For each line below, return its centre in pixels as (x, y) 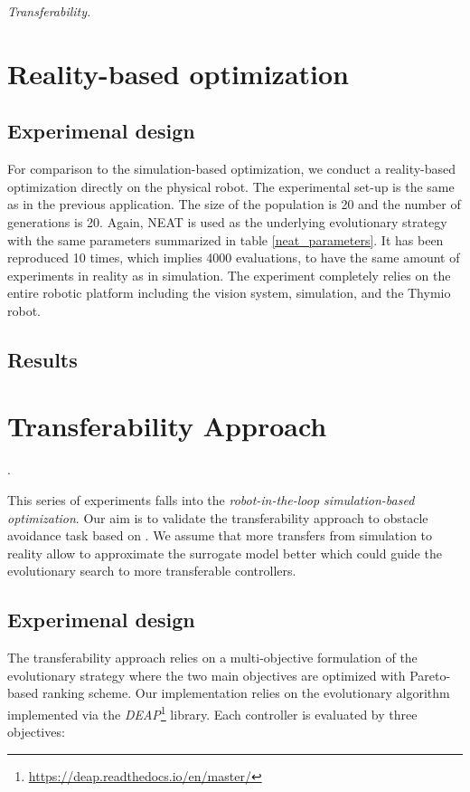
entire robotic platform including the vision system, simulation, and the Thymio (229, 293)
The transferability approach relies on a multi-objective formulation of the (212, 658)
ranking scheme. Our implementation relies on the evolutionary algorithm (246, 693)
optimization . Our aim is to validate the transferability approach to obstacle (218, 517)
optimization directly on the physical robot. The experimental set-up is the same (231, 186)
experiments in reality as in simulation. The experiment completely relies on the (229, 275)
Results (42, 359)
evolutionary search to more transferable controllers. (152, 571)
